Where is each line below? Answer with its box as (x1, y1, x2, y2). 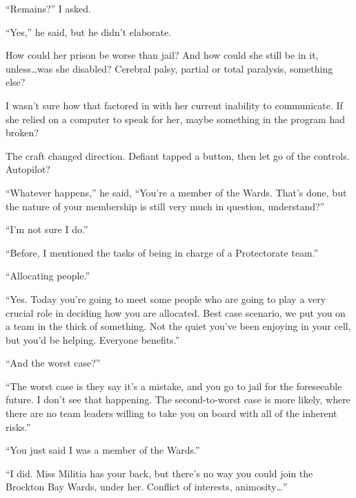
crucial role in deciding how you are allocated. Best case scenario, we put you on (6, 305, 346, 320)
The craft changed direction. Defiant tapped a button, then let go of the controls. (6, 148, 350, 163)
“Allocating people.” (6, 268, 90, 283)
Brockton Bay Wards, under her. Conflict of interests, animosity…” (6, 479, 288, 494)
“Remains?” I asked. (6, 1, 91, 15)
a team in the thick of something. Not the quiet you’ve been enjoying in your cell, (6, 319, 351, 333)
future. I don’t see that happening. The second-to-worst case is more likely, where (6, 392, 350, 407)
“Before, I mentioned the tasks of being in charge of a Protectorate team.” (6, 245, 319, 259)
